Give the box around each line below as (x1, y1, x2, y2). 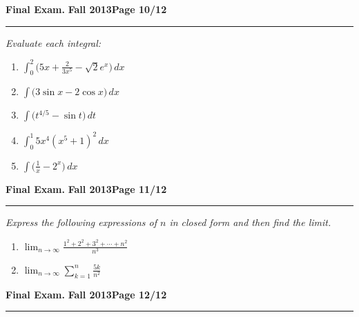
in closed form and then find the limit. (169, 215, 331, 229)
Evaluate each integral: (6, 35, 101, 50)
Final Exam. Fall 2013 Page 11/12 (6, 181, 167, 196)
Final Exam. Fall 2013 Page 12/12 (6, 287, 167, 301)
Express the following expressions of (6, 215, 157, 229)
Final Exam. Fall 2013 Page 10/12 (6, 2, 167, 16)
